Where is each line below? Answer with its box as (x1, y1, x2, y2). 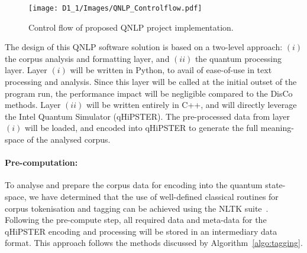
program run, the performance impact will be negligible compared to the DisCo (5, 87, 293, 99)
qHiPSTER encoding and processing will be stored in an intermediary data (5, 225, 277, 237)
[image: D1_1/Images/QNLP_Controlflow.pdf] (28, 4, 202, 12)
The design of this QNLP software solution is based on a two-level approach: (5, 41, 283, 53)
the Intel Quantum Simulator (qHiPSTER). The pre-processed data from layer (5, 110, 290, 122)
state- (265, 179, 286, 191)
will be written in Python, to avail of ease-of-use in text (70, 64, 272, 76)
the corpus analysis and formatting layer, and (5, 52, 170, 64)
